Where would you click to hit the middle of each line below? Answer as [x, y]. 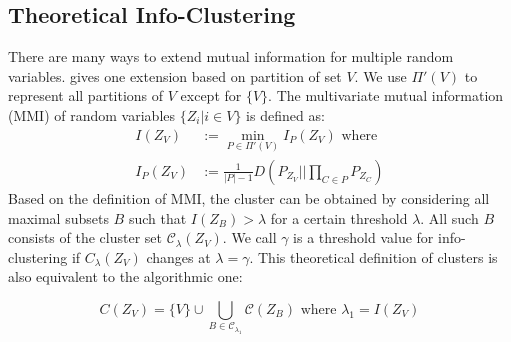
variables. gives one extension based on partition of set [175, 75]
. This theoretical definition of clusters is [373, 256]
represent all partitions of [86, 95]
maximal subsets [58, 217]
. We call [249, 237]
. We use [380, 75]
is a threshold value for [363, 237]
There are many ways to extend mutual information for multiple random [231, 56]
